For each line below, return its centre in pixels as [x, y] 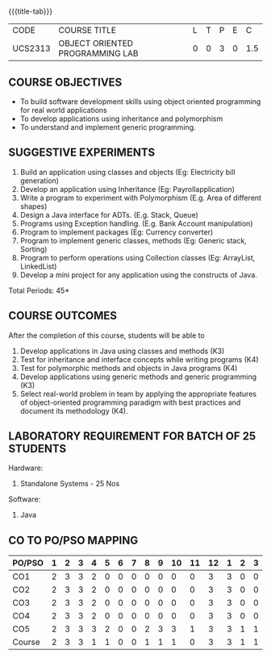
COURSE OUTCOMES [63, 316]
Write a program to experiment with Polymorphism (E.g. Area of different [141, 198]
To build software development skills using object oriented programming [140, 102]
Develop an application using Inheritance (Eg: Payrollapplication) [127, 189]
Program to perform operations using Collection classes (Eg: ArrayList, [138, 257]
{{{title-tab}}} [31, 11]
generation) [39, 181]
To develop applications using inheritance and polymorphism [121, 119]
